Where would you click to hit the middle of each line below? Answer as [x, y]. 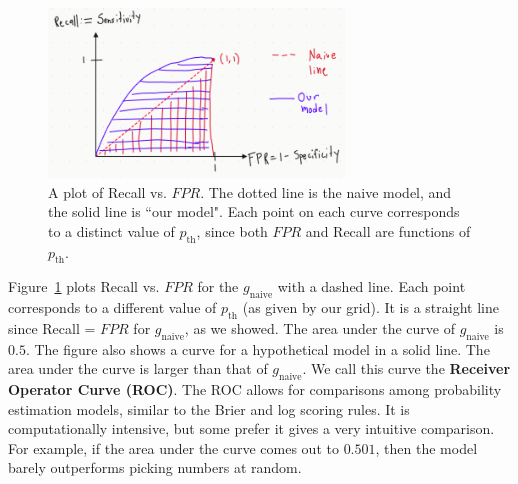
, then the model [426, 447]
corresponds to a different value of [112, 307]
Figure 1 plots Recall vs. [84, 286]
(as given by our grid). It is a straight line [370, 307]
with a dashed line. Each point [371, 286]
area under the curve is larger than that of [138, 368]
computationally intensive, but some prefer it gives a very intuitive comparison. [251, 428]
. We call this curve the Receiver [406, 368]
